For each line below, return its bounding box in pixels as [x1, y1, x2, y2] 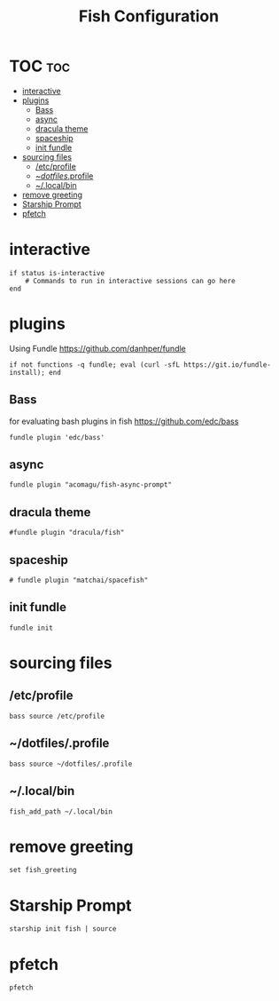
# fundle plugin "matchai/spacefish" [9, 576, 149, 585]
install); [9, 368, 46, 377]
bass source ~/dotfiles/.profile [9, 759, 133, 768]
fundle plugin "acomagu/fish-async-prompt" [9, 481, 173, 489]
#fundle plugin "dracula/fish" [9, 528, 125, 537]
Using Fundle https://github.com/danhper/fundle [9, 343, 186, 354]
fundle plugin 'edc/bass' [9, 433, 105, 441]
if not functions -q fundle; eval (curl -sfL [9, 360, 180, 369]
